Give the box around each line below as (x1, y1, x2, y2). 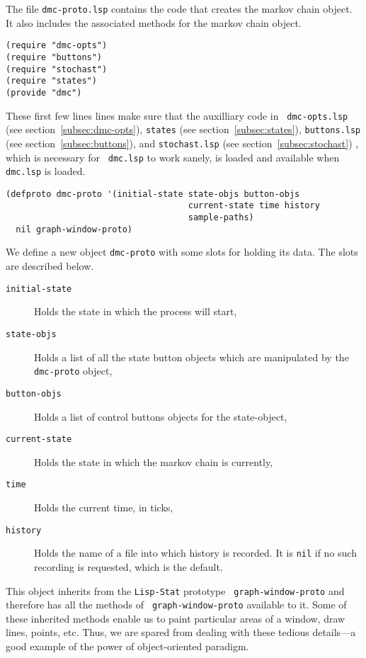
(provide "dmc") (6, 87, 82, 98)
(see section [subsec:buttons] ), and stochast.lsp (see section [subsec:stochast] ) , (6, 135, 359, 150)
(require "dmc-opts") (6, 40, 108, 51)
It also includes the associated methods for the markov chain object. (6, 15, 302, 30)
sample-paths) (188, 212, 254, 223)
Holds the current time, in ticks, (34, 500, 173, 514)
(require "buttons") (6, 52, 103, 62)
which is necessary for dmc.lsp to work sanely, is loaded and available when (6, 149, 340, 164)
